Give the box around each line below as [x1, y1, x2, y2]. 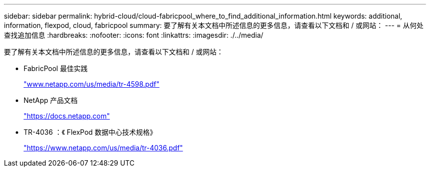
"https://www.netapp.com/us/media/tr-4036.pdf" [24, 144, 183, 152]
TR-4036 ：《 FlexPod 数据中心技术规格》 [24, 128, 157, 136]
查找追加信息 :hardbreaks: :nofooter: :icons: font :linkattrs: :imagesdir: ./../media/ [4, 31, 264, 39]
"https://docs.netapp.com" [24, 112, 110, 120]
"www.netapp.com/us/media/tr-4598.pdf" [24, 80, 160, 88]
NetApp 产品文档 [24, 96, 78, 104]
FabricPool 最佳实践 [24, 64, 88, 73]
